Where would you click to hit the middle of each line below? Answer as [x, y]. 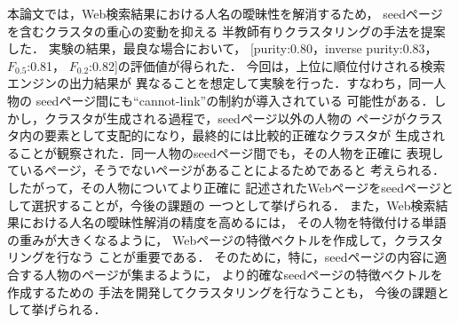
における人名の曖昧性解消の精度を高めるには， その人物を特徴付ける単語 [233, 222]
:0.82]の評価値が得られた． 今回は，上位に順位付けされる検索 [267, 65]
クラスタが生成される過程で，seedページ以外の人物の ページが [225, 118]
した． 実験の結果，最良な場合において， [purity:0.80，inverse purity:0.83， [222, 48]
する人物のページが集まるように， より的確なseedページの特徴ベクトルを [231, 274]
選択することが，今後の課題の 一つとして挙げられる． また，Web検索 [233, 205]
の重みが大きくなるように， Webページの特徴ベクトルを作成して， [201, 239]
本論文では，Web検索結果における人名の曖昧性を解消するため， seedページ [225, 13]
